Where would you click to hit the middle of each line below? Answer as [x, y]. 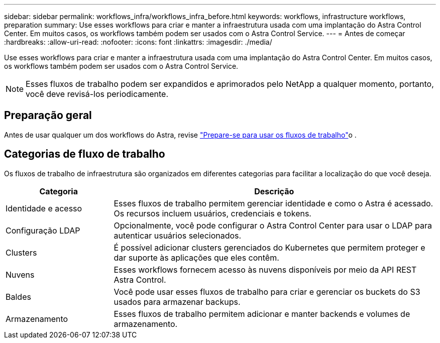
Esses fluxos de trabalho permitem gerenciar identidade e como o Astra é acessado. [273, 203]
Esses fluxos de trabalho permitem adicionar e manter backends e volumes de [262, 314]
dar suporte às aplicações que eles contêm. [196, 257]
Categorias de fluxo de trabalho [85, 154]
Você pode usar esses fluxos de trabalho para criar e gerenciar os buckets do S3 [267, 292]
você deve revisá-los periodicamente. [97, 94]
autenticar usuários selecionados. [178, 235]
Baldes [18, 297]
